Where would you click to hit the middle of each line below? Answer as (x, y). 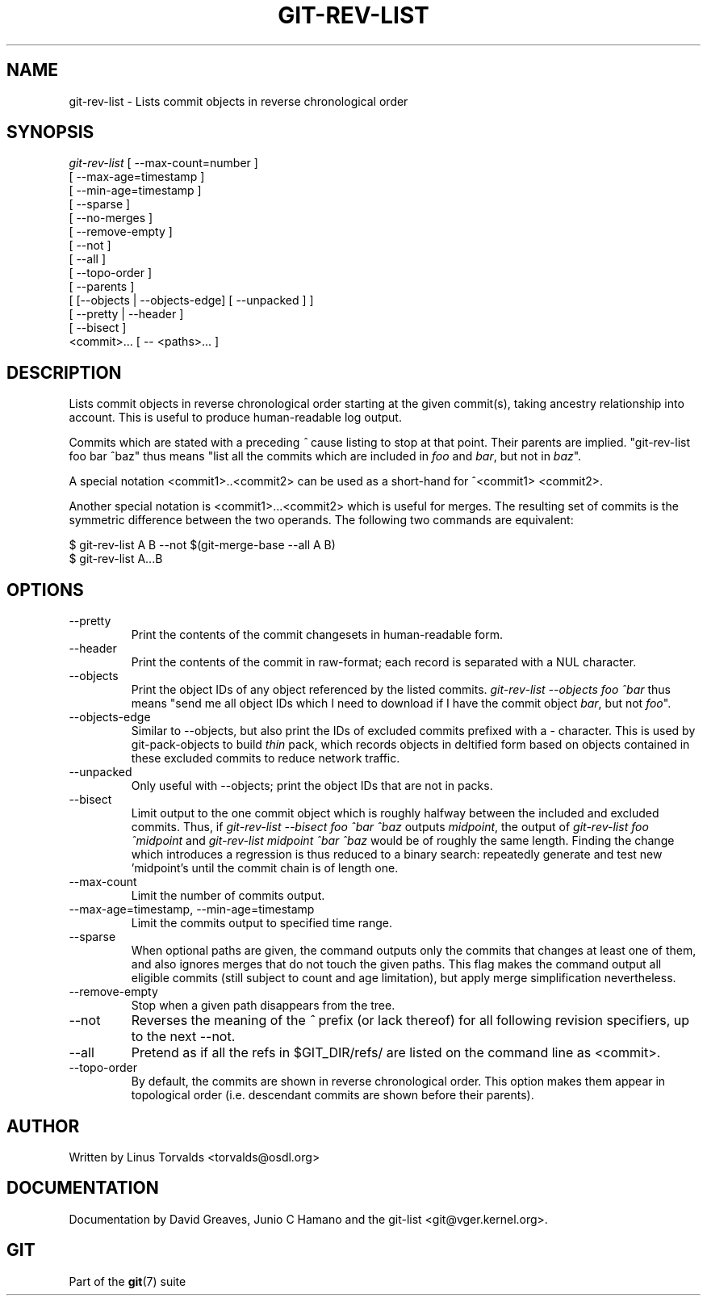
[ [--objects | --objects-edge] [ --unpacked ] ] (191, 300)
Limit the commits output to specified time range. (261, 923)
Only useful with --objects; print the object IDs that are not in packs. (312, 786)
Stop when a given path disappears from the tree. (263, 1006)
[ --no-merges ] (111, 218)
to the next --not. (183, 1037)
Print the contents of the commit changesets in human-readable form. (317, 635)
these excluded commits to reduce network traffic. (266, 758)
